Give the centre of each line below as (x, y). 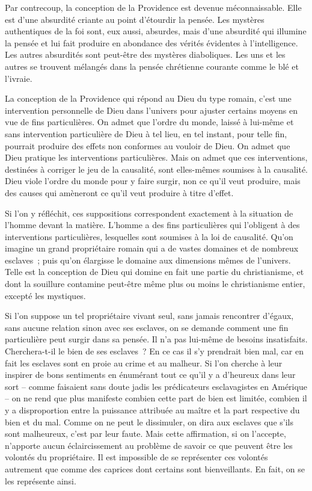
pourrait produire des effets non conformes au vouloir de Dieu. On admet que (148, 145)
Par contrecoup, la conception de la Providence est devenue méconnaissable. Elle (153, 7)
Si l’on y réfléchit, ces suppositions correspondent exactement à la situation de (149, 213)
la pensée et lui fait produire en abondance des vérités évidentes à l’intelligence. (151, 42)
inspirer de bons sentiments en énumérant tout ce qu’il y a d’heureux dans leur (150, 375)
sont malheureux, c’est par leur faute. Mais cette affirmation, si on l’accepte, (145, 434)
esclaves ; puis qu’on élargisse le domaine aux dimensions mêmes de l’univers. (148, 260)
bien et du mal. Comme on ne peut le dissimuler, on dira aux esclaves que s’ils (149, 422)
